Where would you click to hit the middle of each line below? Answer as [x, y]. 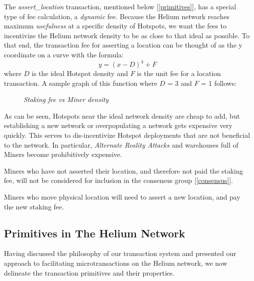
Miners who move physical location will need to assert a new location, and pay [122, 197]
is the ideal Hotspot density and [80, 73]
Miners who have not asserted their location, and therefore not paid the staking [124, 170]
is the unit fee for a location [179, 73]
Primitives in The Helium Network [95, 233]
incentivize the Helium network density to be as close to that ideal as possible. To [127, 35]
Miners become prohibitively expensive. [63, 154]
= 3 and [180, 83]
